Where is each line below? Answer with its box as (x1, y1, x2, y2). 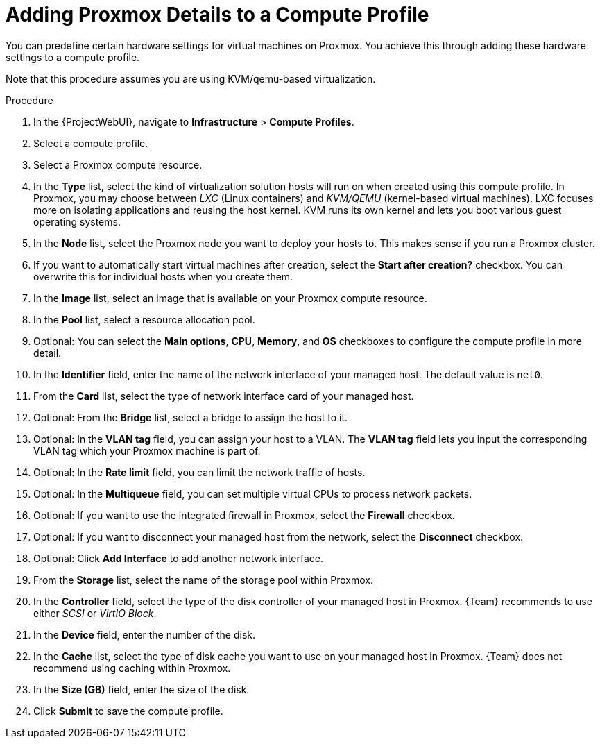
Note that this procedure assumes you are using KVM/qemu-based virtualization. (6, 72, 376, 85)
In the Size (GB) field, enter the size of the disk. (33, 683, 250, 695)
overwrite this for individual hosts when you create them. (33, 270, 293, 282)
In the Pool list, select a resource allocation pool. (33, 313, 255, 325)
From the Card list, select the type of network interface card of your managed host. (33, 389, 414, 402)
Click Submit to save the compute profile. (33, 704, 223, 717)
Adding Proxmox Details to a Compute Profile (6, 3, 429, 26)
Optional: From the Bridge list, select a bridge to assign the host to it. (33, 411, 348, 423)
